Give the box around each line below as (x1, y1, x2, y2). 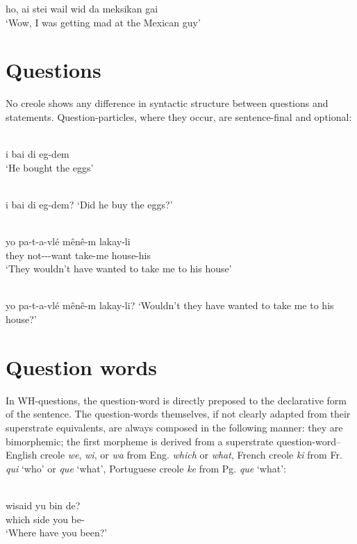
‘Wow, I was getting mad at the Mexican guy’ (6, 15, 201, 29)
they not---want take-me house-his (6, 247, 151, 262)
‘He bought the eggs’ (6, 160, 94, 174)
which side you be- (6, 511, 85, 526)
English (6, 447, 38, 462)
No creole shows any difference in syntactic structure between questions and (6, 96, 329, 110)
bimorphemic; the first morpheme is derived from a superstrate (6, 434, 274, 448)
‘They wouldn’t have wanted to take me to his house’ (6, 261, 232, 276)
